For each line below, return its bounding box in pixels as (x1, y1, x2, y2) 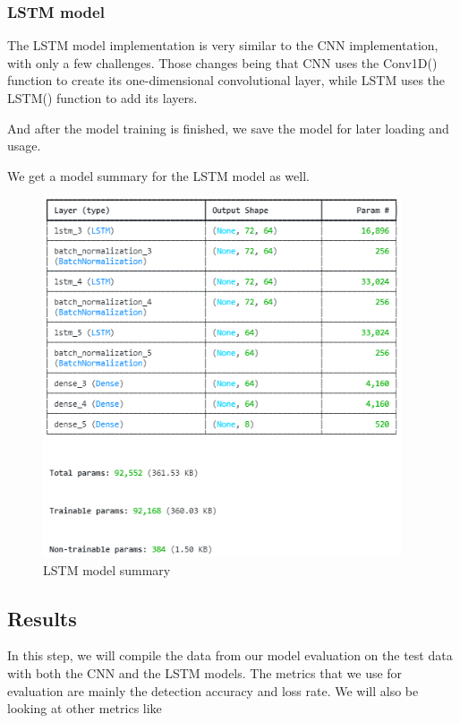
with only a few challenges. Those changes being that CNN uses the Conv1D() (7, 53, 438, 72)
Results (7, 604, 77, 632)
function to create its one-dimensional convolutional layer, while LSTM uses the (7, 71, 446, 90)
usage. (7, 136, 41, 155)
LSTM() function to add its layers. (7, 89, 198, 107)
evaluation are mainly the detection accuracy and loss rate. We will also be (7, 681, 419, 700)
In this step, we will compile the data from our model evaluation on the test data (7, 646, 453, 665)
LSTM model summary (43, 560, 171, 579)
